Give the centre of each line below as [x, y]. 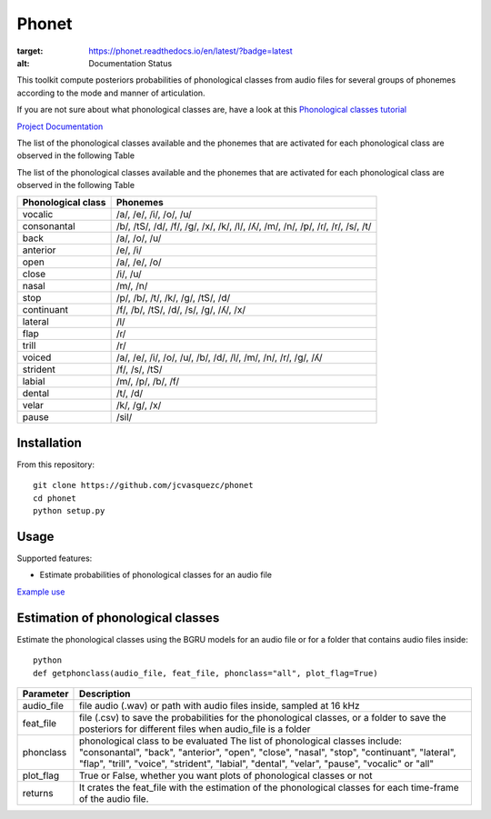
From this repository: [56, 464]
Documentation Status [130, 63]
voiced [37, 357]
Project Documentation [60, 126]
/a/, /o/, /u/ [139, 238]
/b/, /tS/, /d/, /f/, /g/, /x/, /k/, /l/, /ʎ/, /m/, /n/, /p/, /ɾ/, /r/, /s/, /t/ [244, 226]
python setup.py [69, 511]
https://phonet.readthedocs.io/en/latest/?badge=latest [190, 51]
